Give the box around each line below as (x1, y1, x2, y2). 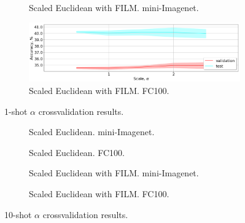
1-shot (4, 104, 28, 117)
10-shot (4, 208, 32, 221)
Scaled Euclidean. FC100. (29, 146, 125, 158)
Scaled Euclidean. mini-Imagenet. (29, 125, 155, 138)
